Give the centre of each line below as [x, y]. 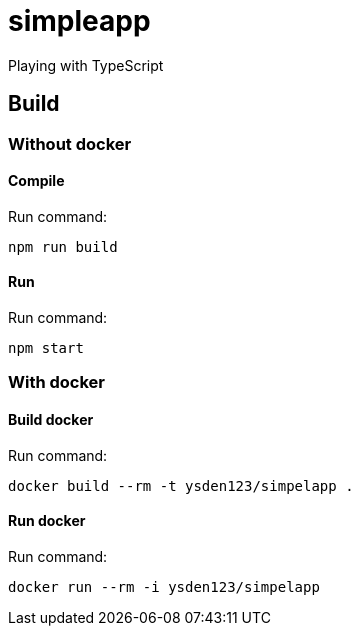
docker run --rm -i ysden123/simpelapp [164, 586]
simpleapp [79, 21]
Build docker [51, 420]
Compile [36, 181]
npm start [46, 348]
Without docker [70, 143]
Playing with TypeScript [86, 65]
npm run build [63, 246]
